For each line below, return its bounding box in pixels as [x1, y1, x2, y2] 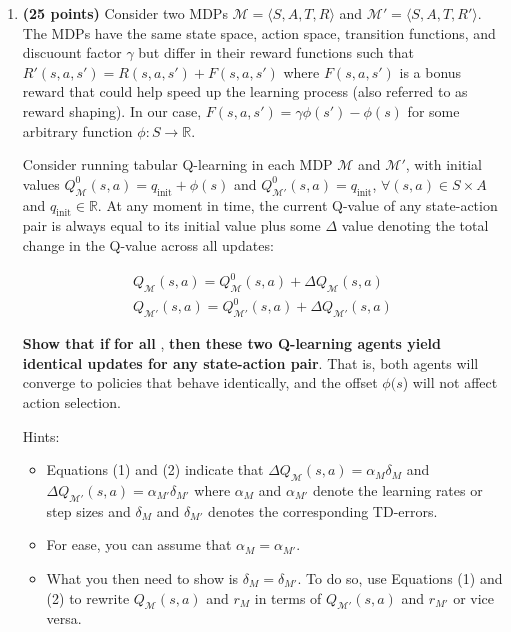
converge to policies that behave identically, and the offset [22, 372, 378, 393]
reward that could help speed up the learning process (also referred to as [22, 81, 468, 102]
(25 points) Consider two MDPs [22, 3, 228, 23]
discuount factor [22, 42, 122, 63]
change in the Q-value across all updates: [22, 234, 274, 255]
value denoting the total [341, 215, 489, 236]
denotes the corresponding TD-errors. [208, 500, 438, 521]
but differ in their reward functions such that [138, 42, 414, 63]
